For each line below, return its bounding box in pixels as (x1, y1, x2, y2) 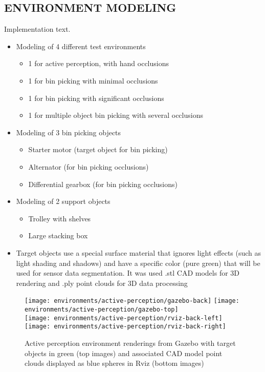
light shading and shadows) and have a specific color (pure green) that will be (16, 257, 260, 268)
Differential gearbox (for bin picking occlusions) (28, 178, 178, 189)
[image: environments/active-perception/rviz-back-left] (25, 314, 223, 322)
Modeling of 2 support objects (16, 196, 111, 206)
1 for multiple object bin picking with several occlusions (28, 110, 203, 120)
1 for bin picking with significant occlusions (28, 92, 164, 103)
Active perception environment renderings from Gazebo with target (25, 337, 236, 348)
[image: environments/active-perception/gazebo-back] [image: (25, 297, 239, 305)
